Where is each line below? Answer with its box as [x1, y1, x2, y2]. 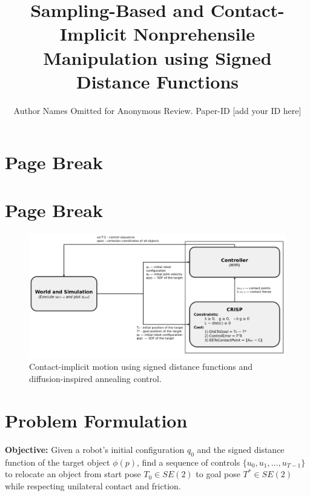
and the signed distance [197, 443, 285, 455]
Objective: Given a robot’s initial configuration [5, 443, 185, 455]
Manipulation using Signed [43, 45, 272, 70]
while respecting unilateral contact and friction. [5, 479, 181, 492]
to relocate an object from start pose [5, 468, 141, 480]
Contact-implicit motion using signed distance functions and [29, 360, 252, 373]
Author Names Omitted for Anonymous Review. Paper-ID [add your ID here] [13, 104, 302, 116]
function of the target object [5, 455, 110, 468]
